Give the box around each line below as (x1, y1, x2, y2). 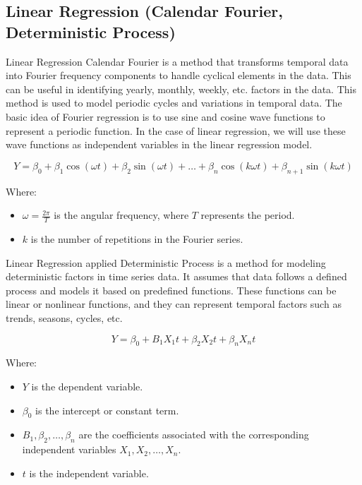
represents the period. (200, 208, 295, 222)
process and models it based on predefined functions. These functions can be (6, 282, 337, 297)
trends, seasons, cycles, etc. (6, 310, 123, 325)
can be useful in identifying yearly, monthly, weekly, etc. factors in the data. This (6, 81, 356, 96)
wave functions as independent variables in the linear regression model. (6, 137, 313, 152)
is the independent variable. (29, 465, 149, 480)
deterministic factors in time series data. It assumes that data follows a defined (6, 269, 347, 284)
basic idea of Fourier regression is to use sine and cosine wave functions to (6, 109, 325, 124)
